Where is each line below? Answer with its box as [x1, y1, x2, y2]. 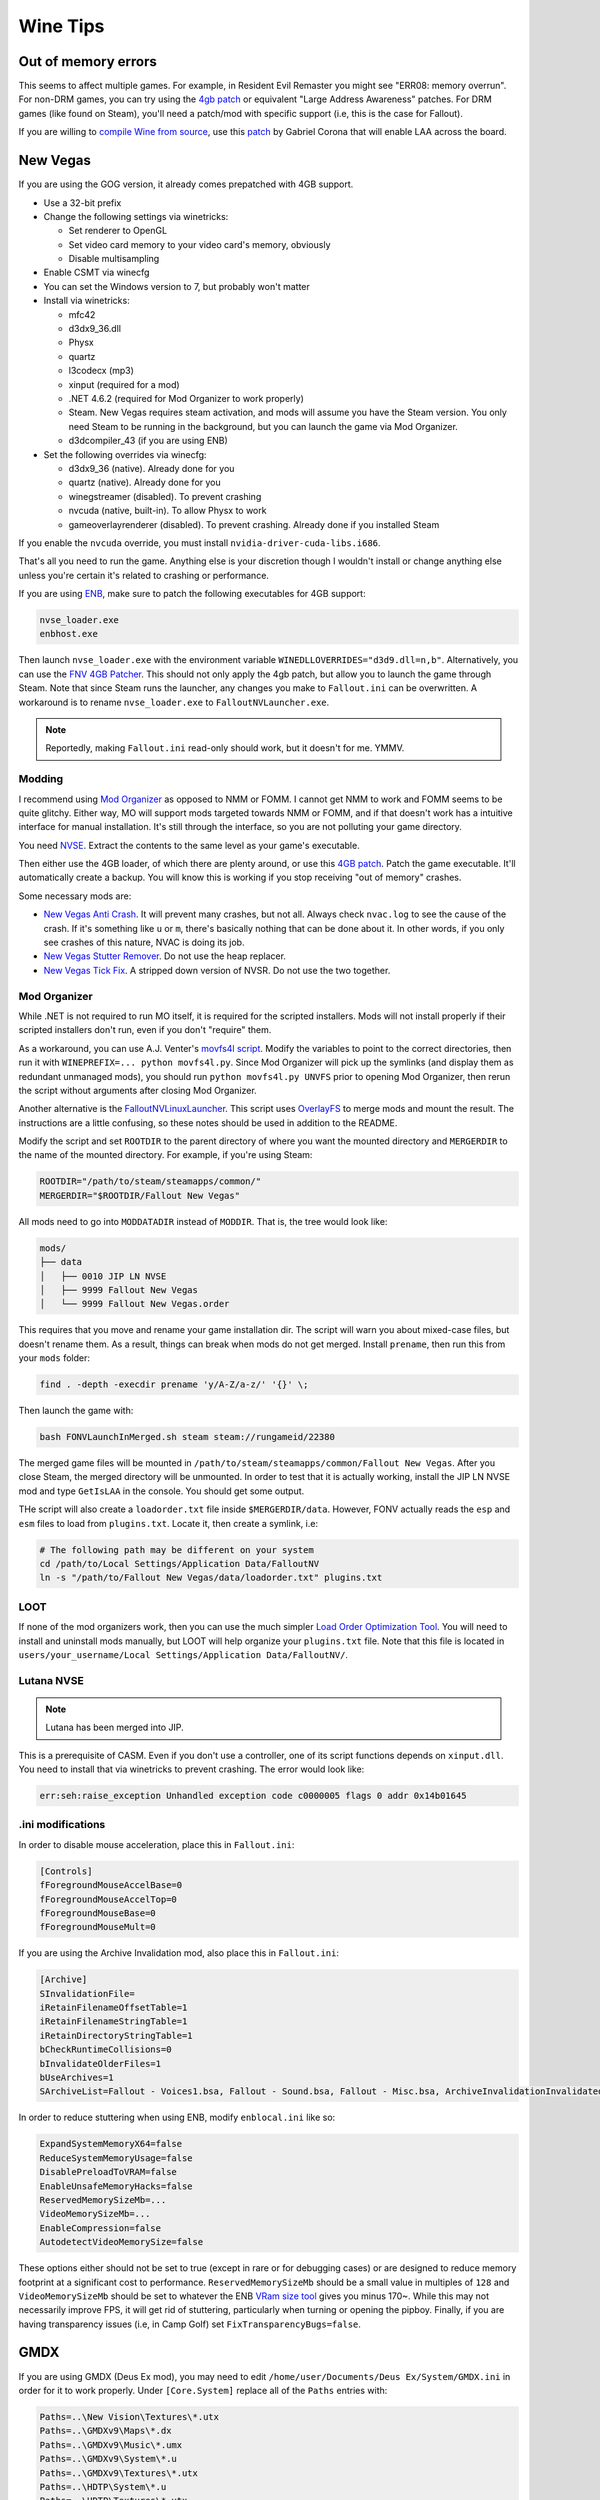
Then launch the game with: [18, 1405, 134, 1417]
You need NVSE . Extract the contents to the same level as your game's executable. [18, 839, 360, 851]
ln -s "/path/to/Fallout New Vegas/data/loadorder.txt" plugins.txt [39, 1572, 383, 1584]
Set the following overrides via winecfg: [43, 448, 207, 460]
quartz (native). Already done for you [68, 476, 222, 489]
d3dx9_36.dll [68, 323, 122, 335]
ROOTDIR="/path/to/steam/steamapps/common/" [39, 1176, 262, 1187]
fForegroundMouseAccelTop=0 [39, 1893, 177, 1905]
